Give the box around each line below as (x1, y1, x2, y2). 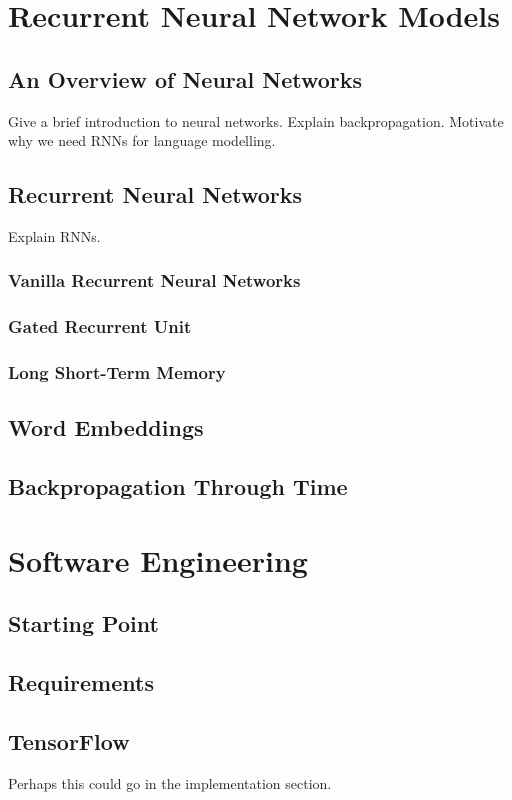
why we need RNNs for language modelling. (8, 130, 276, 151)
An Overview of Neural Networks (8, 63, 363, 94)
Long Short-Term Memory (8, 360, 226, 385)
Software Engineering (8, 539, 308, 580)
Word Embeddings (8, 412, 204, 443)
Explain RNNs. (8, 225, 101, 246)
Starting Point (8, 608, 159, 639)
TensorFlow (8, 725, 130, 756)
